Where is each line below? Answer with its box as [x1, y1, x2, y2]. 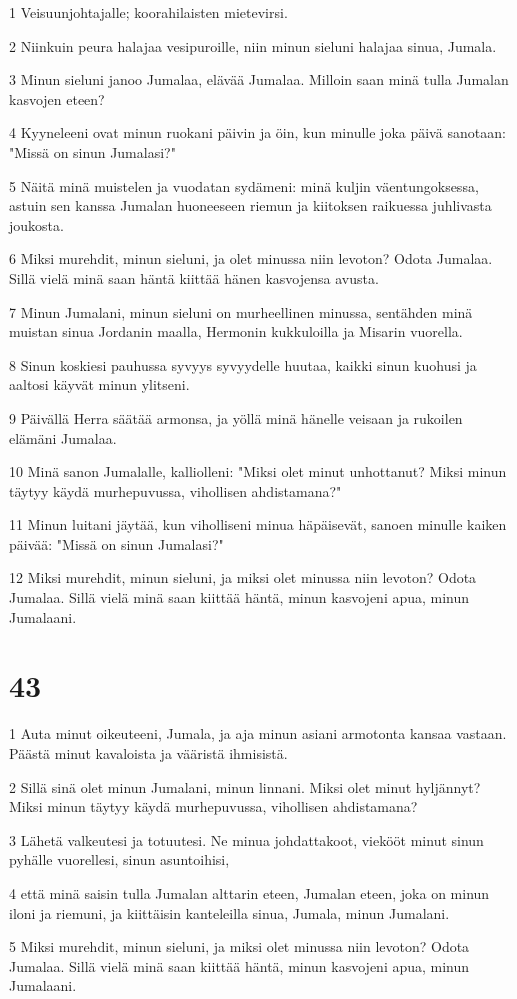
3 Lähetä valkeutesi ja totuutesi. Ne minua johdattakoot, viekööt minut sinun [9, 829, 484, 850]
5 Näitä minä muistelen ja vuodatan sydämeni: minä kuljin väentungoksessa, [9, 175, 479, 196]
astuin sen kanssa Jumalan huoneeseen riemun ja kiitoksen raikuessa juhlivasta [9, 195, 492, 216]
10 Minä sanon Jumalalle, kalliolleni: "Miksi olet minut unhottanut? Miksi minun [9, 461, 507, 482]
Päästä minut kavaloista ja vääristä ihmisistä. [9, 742, 288, 763]
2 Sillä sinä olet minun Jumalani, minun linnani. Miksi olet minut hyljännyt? [9, 776, 481, 797]
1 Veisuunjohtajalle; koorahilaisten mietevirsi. [9, 2, 288, 22]
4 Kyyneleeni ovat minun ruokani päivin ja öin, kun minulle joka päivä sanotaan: [9, 122, 506, 143]
